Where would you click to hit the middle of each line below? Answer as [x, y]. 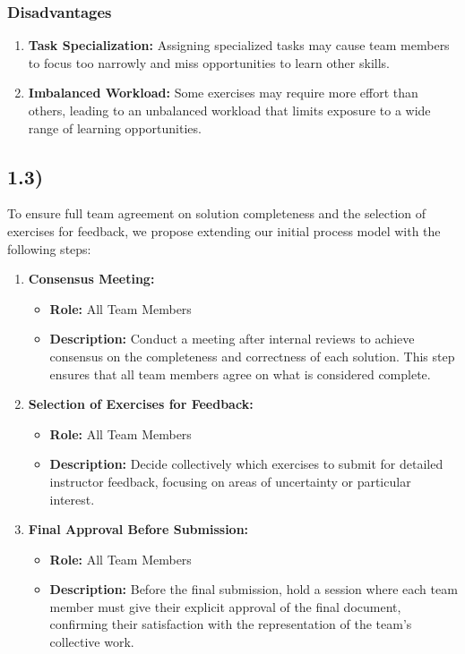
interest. [72, 499]
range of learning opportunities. [115, 127]
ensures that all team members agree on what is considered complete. [240, 374]
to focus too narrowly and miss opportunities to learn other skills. [209, 62]
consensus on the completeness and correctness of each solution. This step [252, 356]
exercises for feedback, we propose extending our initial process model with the [224, 230]
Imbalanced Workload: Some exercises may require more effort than [223, 93]
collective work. [92, 642]
